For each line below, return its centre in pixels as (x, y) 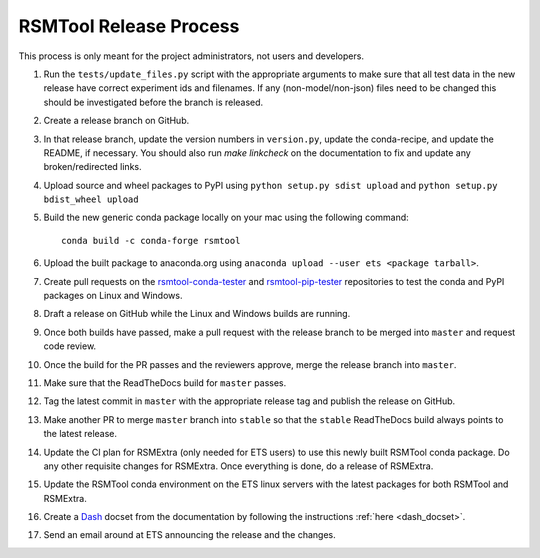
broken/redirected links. (92, 167)
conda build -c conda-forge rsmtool (151, 240)
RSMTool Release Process (129, 26)
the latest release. (80, 434)
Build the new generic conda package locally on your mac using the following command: (226, 217)
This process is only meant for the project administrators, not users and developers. (191, 56)
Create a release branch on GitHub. (116, 121)
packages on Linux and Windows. (113, 296)
